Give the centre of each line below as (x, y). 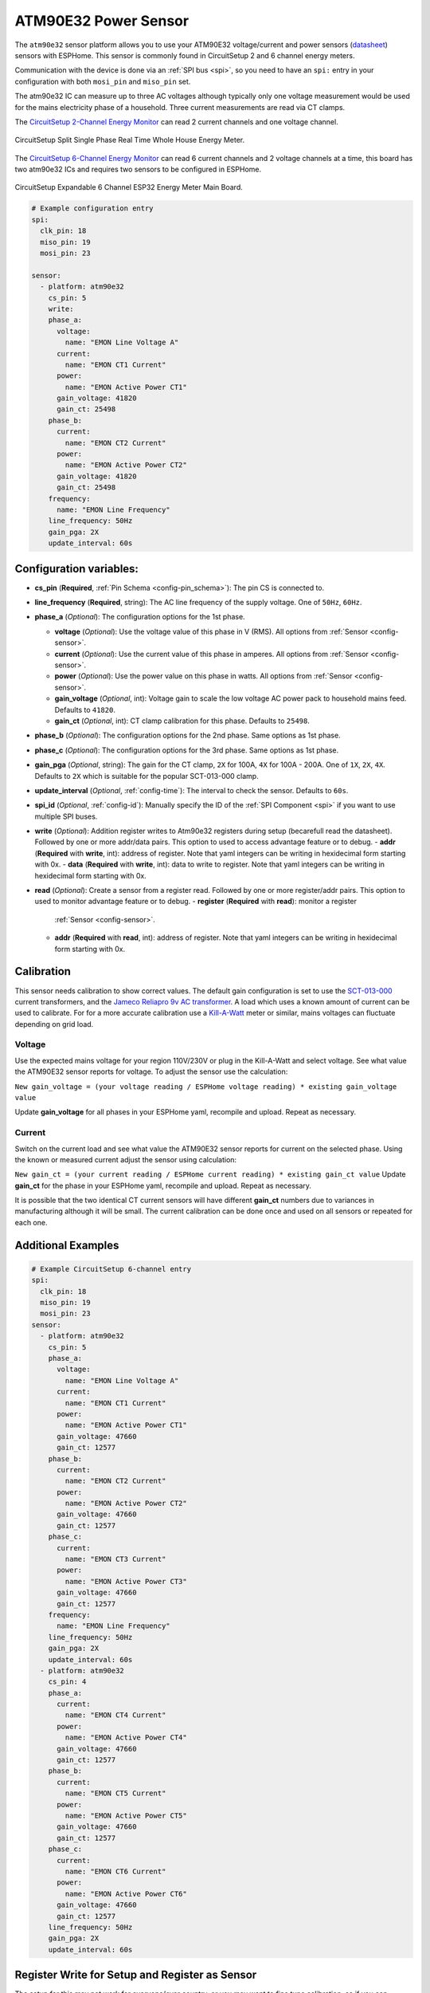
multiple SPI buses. (66, 816)
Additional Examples (67, 1245)
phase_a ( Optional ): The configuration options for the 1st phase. (140, 617)
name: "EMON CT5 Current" (115, 1793)
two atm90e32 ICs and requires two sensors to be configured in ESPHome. (138, 169)
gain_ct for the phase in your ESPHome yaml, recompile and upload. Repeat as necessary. (163, 1185)
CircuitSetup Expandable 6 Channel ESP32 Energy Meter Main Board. (129, 187)
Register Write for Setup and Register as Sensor (136, 1975)
